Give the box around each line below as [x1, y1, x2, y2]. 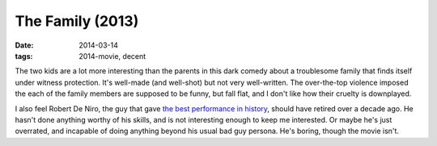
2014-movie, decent [78, 51, 146, 60]
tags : [15, 51, 33, 60]
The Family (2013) [15, 12, 139, 30]
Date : [15, 40, 34, 50]
